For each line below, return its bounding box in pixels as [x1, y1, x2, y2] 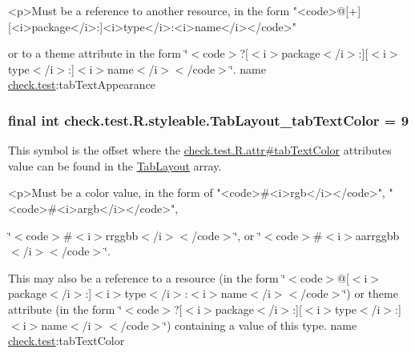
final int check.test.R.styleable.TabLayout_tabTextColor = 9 [8, 110, 409, 130]
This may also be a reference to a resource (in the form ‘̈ [8, 269, 286, 286]
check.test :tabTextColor [8, 332, 125, 349]
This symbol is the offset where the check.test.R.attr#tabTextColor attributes [8, 142, 392, 158]
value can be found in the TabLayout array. [8, 157, 222, 174]
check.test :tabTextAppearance [8, 76, 156, 93]
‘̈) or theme [343, 285, 398, 302]
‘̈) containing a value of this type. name [163, 316, 357, 333]
